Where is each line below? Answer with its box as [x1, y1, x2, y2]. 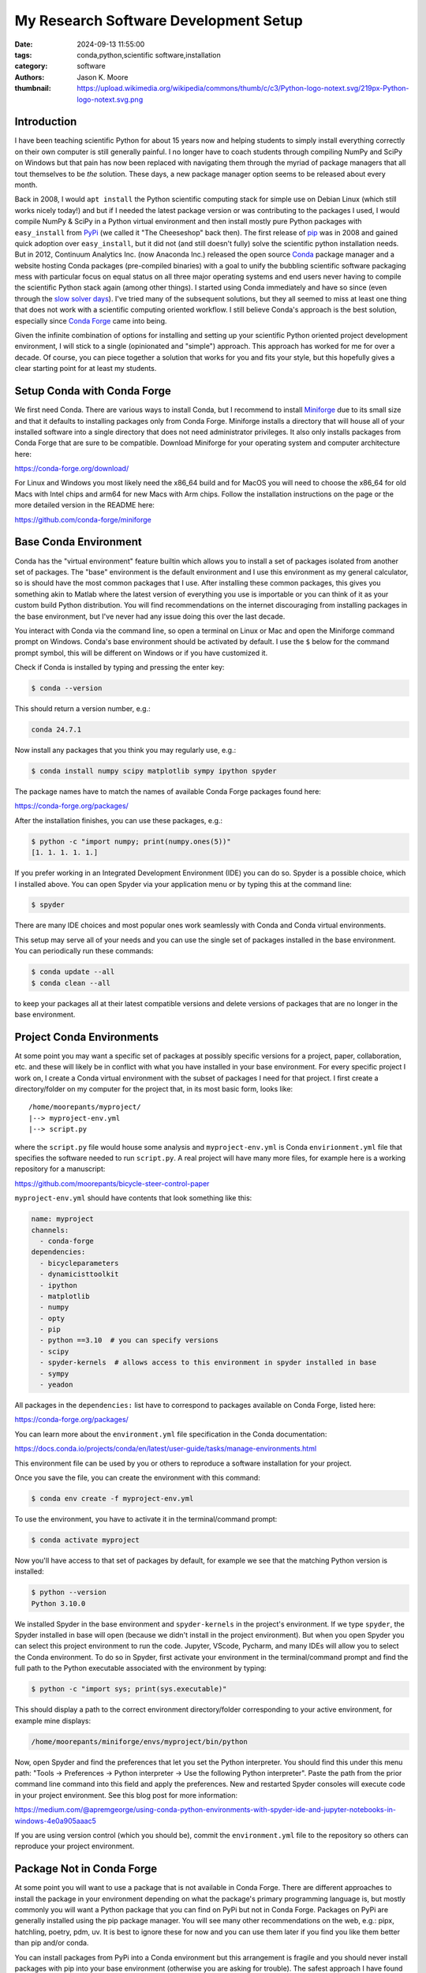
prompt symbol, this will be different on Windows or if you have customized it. [14, 648, 268, 657]
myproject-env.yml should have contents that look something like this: [14, 1193, 252, 1203]
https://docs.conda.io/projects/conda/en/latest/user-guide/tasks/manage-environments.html [14, 1444, 317, 1454]
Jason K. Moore [77, 72, 129, 82]
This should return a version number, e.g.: [14, 704, 151, 713]
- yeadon [39, 1380, 73, 1389]
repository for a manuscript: [14, 1164, 106, 1174]
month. [14, 180, 38, 189]
